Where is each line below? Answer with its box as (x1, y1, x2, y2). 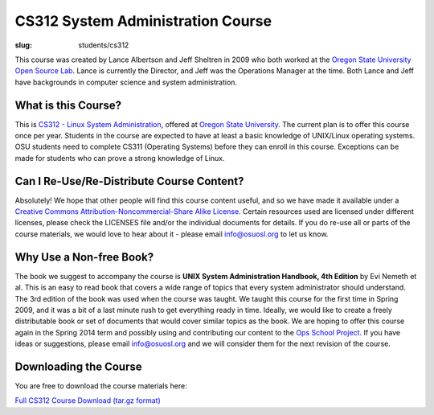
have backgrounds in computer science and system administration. (14, 77, 237, 87)
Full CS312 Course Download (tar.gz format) (14, 396, 161, 405)
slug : (14, 40, 32, 50)
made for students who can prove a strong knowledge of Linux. (14, 153, 225, 162)
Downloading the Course (14, 360, 142, 373)
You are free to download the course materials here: (14, 381, 188, 391)
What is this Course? (14, 98, 122, 112)
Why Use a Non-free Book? (14, 250, 154, 264)
